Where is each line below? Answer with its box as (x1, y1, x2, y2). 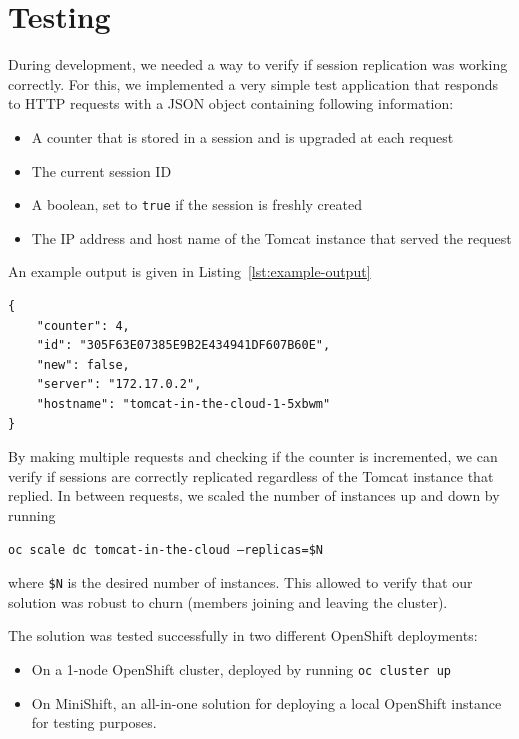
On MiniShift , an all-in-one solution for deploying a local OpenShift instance (31, 692, 502, 713)
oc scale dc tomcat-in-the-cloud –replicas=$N (8, 543, 323, 558)
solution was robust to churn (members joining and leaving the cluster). (8, 591, 448, 612)
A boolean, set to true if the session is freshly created (31, 194, 362, 215)
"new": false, (36, 357, 130, 372)
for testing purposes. (31, 712, 157, 733)
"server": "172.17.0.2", (36, 377, 202, 392)
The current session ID (31, 160, 172, 181)
